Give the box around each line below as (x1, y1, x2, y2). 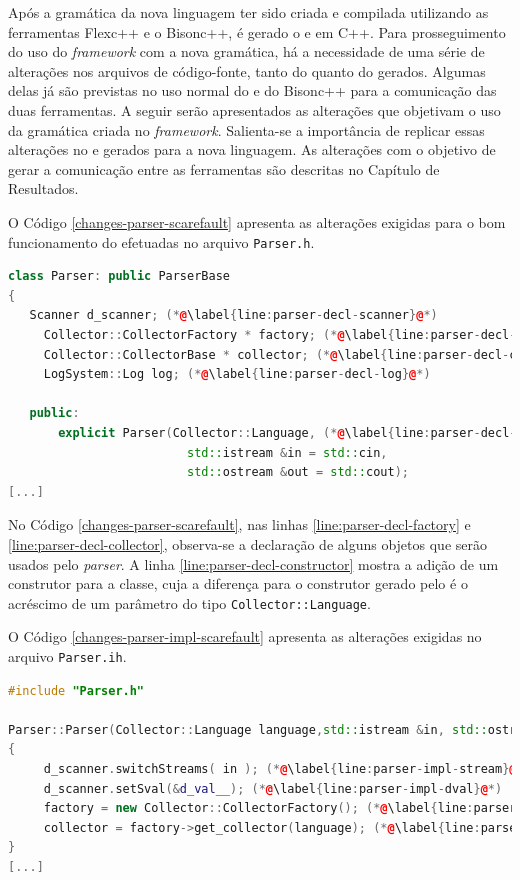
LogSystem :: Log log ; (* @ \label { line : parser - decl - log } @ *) (43, 367, 431, 382)
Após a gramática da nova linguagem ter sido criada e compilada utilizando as (8, 2, 489, 22)
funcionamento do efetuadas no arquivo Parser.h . (8, 231, 315, 252)
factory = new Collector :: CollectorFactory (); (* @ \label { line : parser (43, 801, 517, 816)
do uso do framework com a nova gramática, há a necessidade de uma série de (8, 41, 485, 62)
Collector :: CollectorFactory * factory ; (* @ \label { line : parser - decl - (43, 327, 517, 342)
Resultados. (8, 178, 79, 199)
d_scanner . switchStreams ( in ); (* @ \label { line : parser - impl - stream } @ (43, 761, 517, 776)
